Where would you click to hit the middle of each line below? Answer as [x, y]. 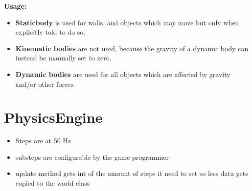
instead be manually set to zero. [63, 58]
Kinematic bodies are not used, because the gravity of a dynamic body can [132, 48]
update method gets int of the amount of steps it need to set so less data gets [132, 173]
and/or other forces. [45, 84]
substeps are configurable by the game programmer [92, 157]
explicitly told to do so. [50, 32]
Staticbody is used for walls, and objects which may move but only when [127, 22]
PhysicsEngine [53, 117]
